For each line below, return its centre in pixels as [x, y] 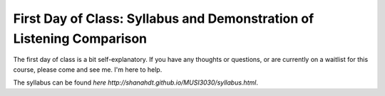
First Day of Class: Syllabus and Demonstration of [164, 18]
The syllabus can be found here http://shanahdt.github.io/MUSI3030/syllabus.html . [135, 82]
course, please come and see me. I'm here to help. [88, 69]
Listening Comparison [80, 38]
